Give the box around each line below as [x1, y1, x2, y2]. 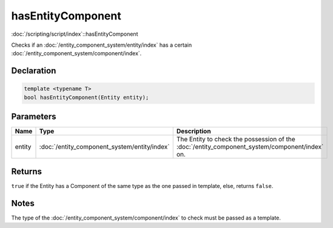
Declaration [11, 65, 56, 76]
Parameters [11, 112, 56, 122]
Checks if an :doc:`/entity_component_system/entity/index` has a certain [11, 41, 192, 49]
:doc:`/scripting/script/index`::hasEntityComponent [11, 30, 138, 38]
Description [176, 127, 212, 136]
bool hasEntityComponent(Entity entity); [24, 94, 149, 101]
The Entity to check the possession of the [176, 135, 295, 144]
